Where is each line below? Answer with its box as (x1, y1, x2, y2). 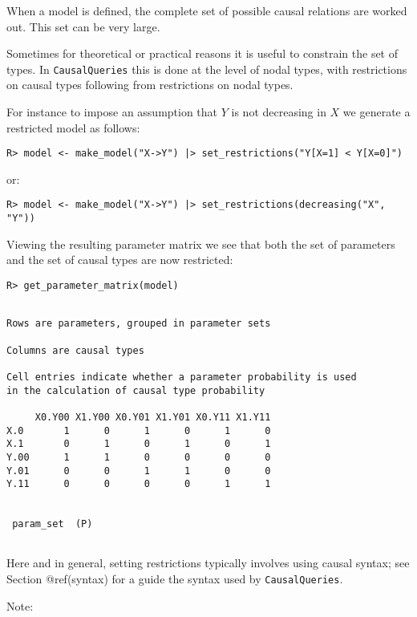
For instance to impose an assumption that (6, 104, 218, 120)
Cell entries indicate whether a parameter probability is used (6, 371, 357, 383)
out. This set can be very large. (6, 18, 160, 35)
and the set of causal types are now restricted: (6, 251, 233, 268)
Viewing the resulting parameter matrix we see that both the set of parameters (6, 235, 395, 252)
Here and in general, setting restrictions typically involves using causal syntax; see (6, 554, 410, 571)
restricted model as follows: (6, 119, 140, 136)
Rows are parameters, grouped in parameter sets (6, 318, 271, 330)
